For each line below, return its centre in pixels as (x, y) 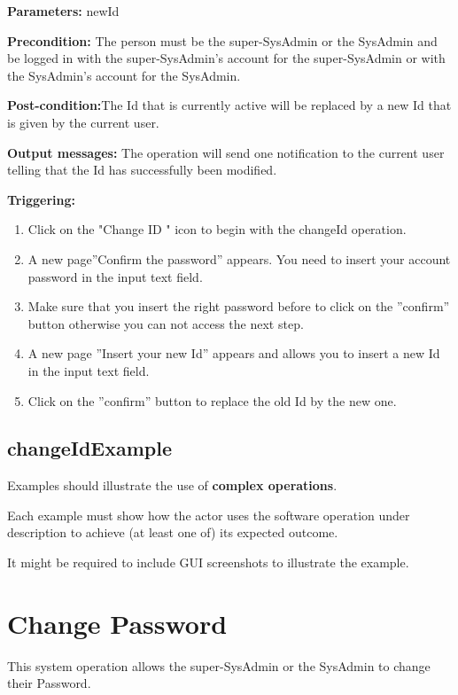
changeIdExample (90, 448)
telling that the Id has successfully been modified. (142, 170)
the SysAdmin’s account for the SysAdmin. (124, 75)
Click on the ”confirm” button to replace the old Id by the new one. (212, 400)
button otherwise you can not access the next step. (166, 323)
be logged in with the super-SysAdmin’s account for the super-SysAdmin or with (226, 58)
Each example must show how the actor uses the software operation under (209, 515)
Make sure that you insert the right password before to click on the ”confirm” (239, 306)
